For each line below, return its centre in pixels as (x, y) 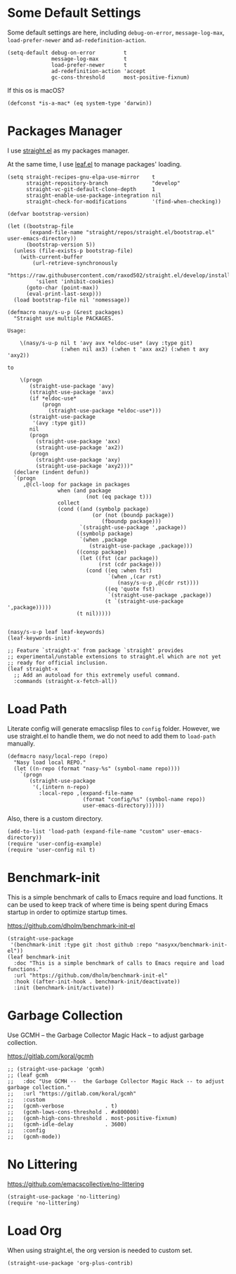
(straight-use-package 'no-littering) (64, 1197)
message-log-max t (90, 59)
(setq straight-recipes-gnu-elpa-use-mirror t (81, 177)
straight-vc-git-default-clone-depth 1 (91, 189)
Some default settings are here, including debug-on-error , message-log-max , (116, 32)
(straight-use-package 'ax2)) (80, 448)
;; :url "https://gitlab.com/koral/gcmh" (72, 1093)
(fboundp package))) (131, 521)
